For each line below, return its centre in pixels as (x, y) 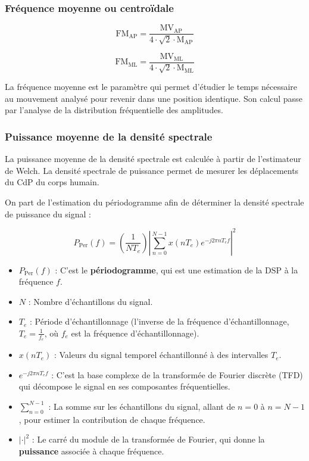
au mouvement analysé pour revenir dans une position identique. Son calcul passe (154, 98)
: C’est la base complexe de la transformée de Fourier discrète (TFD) (177, 374)
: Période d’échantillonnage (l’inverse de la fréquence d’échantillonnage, (160, 321)
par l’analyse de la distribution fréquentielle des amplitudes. (114, 110)
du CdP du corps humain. (52, 182)
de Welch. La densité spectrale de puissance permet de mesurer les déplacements (152, 170)
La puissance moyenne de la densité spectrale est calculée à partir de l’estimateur (153, 159)
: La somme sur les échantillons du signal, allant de (142, 406)
